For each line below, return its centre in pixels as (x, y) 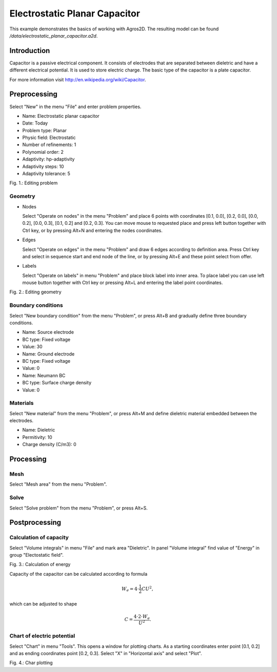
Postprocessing (35, 523)
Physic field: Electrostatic (49, 138)
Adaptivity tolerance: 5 (46, 174)
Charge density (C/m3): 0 (49, 445)
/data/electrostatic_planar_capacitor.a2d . (54, 36)
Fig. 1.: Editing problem (34, 183)
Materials (22, 403)
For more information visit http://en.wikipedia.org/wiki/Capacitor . (78, 79)
